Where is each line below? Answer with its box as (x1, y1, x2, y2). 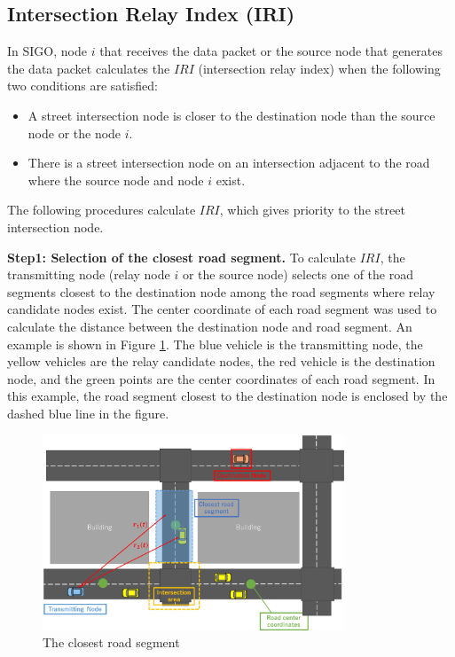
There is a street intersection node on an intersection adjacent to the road (27, 153, 430, 172)
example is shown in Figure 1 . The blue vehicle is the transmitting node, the (7, 334, 423, 353)
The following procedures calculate (7, 200, 196, 219)
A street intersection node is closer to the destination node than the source (27, 106, 435, 124)
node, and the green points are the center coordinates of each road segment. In (7, 369, 435, 387)
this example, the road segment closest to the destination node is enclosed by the (7, 387, 448, 405)
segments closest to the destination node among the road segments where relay (7, 282, 435, 301)
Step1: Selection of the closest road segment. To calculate (7, 247, 357, 266)
